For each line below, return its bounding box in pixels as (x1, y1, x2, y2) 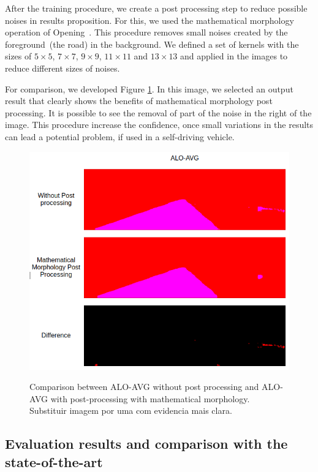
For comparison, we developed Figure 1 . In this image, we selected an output (5, 82, 293, 95)
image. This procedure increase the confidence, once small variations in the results (5, 118, 314, 131)
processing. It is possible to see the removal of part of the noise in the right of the (5, 106, 312, 119)
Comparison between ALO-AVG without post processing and (29, 380, 259, 393)
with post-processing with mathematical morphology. (50, 392, 250, 405)
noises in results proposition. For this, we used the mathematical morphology (5, 13, 294, 26)
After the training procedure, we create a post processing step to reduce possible (5, 2, 308, 14)
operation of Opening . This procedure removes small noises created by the (5, 26, 288, 39)
